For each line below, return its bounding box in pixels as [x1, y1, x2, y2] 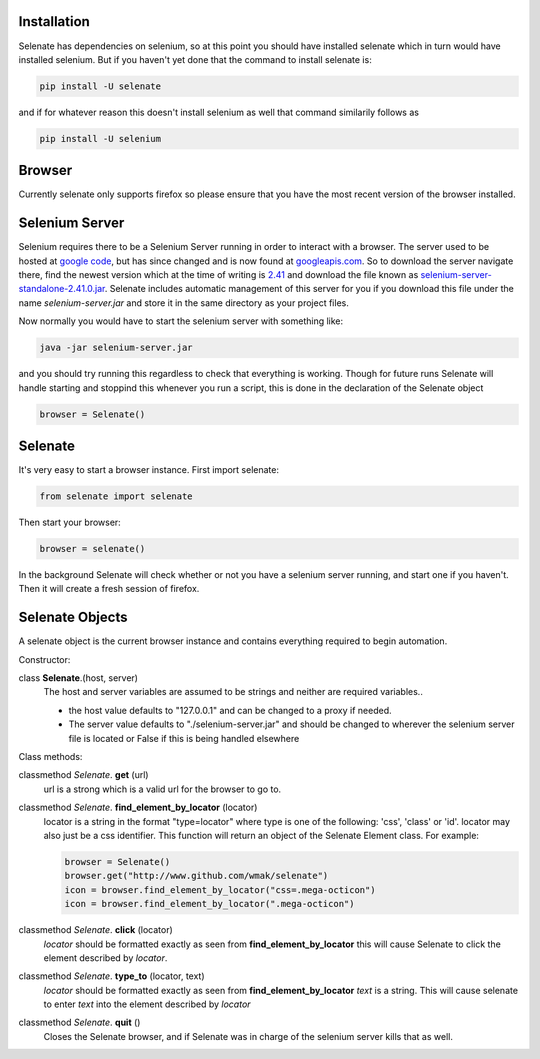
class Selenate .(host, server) [18, 672, 139, 684]
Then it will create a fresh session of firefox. [18, 583, 200, 595]
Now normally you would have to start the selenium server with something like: [18, 315, 344, 327]
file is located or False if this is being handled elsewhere [68, 732, 300, 744]
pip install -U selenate [39, 80, 162, 92]
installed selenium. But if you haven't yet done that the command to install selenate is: [18, 53, 372, 65]
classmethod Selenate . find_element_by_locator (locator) [18, 801, 258, 814]
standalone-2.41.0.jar [18, 283, 105, 295]
